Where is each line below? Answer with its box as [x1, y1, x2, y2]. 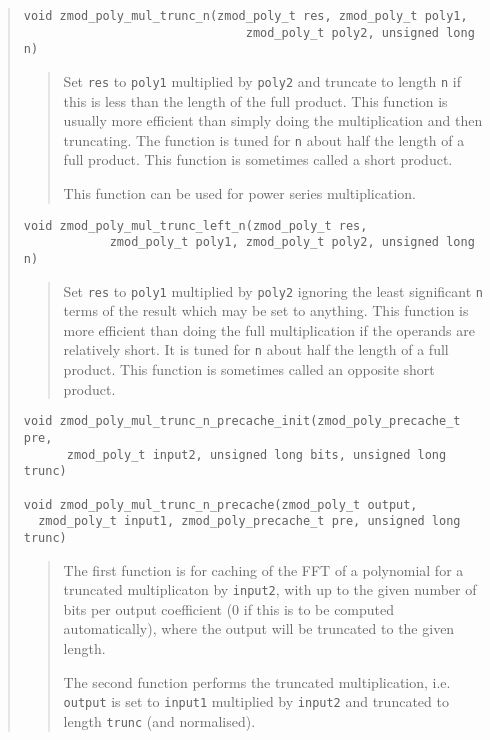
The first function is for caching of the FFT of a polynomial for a [63, 559, 464, 580]
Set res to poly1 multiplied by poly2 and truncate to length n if [63, 70, 462, 91]
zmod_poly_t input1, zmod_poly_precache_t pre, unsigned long [38, 514, 461, 529]
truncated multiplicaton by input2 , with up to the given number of [63, 579, 477, 600]
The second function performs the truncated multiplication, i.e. [63, 671, 451, 692]
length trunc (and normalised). [63, 710, 256, 731]
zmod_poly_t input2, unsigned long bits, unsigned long [66, 447, 447, 462]
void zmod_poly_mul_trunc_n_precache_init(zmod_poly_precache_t [23, 414, 461, 429]
